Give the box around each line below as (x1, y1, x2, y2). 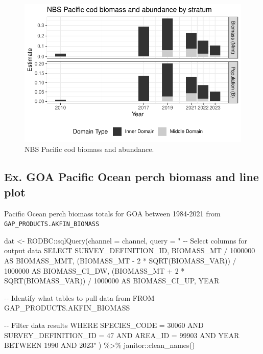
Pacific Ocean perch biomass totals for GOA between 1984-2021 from (4, 208, 221, 218)
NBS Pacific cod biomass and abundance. (25, 144, 154, 154)
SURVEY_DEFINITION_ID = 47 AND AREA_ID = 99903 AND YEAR (4, 329, 240, 340)
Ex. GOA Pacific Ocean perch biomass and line (4, 169, 259, 185)
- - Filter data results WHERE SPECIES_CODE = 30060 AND (4, 320, 204, 330)
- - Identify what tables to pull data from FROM (4, 292, 155, 303)
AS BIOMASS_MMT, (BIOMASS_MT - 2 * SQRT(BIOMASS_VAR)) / (4, 255, 236, 266)
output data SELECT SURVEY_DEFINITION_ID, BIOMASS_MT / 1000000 (4, 245, 255, 256)
